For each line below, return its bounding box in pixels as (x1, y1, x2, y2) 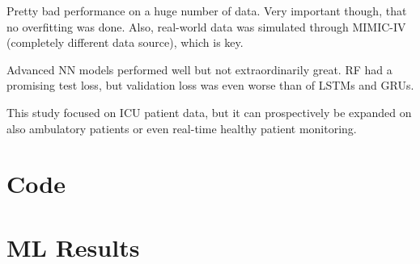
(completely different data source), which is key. (6, 34, 244, 51)
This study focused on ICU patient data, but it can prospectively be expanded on (6, 103, 412, 120)
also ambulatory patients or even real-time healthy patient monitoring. (6, 119, 357, 136)
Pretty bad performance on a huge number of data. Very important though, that (6, 2, 407, 19)
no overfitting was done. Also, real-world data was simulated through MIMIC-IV (6, 18, 406, 35)
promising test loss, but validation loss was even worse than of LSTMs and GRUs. (6, 77, 414, 94)
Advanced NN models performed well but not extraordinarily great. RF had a (6, 61, 392, 78)
